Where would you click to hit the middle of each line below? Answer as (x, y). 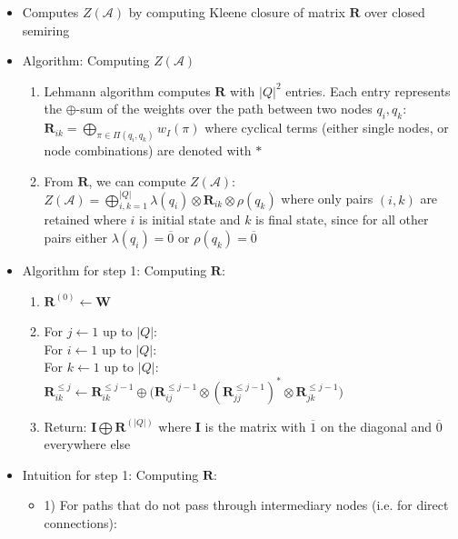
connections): (80, 522)
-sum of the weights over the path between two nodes (224, 109)
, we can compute (137, 180)
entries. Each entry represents (368, 90)
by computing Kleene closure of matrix (237, 12)
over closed (395, 12)
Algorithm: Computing (86, 60)
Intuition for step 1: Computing (110, 474)
